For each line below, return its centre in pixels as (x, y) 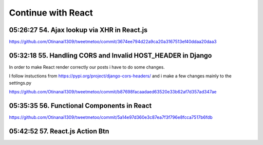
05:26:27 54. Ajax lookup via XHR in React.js (78, 30)
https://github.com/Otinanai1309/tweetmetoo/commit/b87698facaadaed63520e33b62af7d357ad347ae (113, 92)
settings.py (20, 83)
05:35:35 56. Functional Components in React (80, 105)
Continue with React (51, 13)
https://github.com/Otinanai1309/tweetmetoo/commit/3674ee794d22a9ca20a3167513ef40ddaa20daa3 (113, 42)
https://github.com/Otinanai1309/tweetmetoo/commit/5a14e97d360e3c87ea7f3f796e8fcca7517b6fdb (111, 117)
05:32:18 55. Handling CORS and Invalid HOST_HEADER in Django (110, 55)
